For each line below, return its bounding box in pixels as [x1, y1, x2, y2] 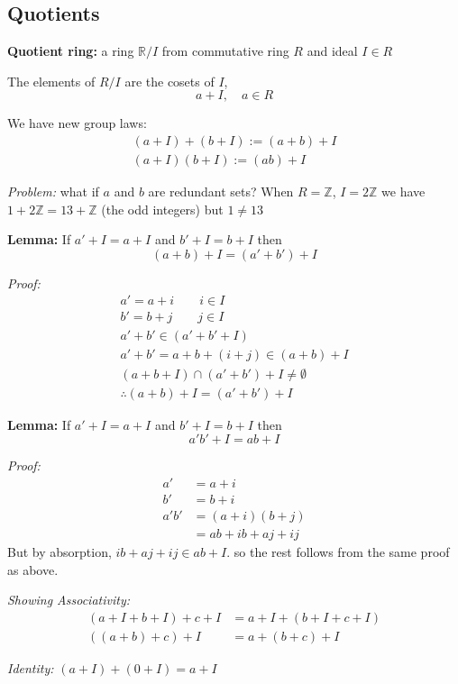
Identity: [7, 658, 54, 677]
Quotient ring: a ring [7, 41, 134, 60]
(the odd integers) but [101, 199, 224, 218]
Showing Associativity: [7, 590, 130, 609]
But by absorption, [7, 542, 112, 561]
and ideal [307, 41, 358, 60]
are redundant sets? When [148, 182, 294, 201]
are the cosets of [124, 71, 215, 90]
